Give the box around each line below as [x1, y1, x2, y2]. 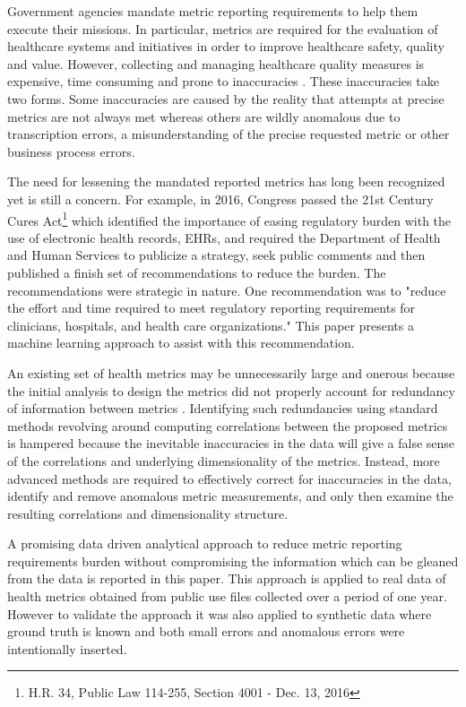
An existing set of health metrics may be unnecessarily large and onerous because [7, 363, 455, 382]
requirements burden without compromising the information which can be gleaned [7, 551, 459, 570]
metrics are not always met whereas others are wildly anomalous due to [7, 107, 401, 125]
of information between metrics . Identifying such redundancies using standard [7, 399, 438, 418]
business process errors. [7, 142, 135, 160]
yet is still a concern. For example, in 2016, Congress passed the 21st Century [7, 189, 434, 208]
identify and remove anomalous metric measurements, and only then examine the [7, 487, 453, 505]
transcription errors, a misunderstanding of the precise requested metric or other [7, 125, 450, 143]
